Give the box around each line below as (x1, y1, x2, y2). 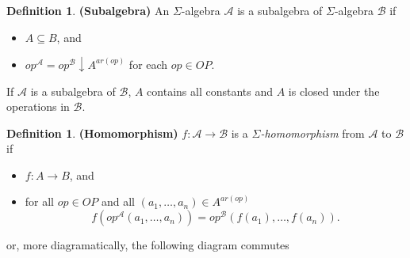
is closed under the (288, 82, 380, 99)
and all (101, 193, 135, 210)
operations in (6, 98, 70, 115)
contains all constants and (147, 82, 273, 99)
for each (128, 55, 168, 72)
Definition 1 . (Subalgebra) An (6, 2, 170, 18)
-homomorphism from (260, 124, 365, 141)
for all (25, 193, 55, 210)
